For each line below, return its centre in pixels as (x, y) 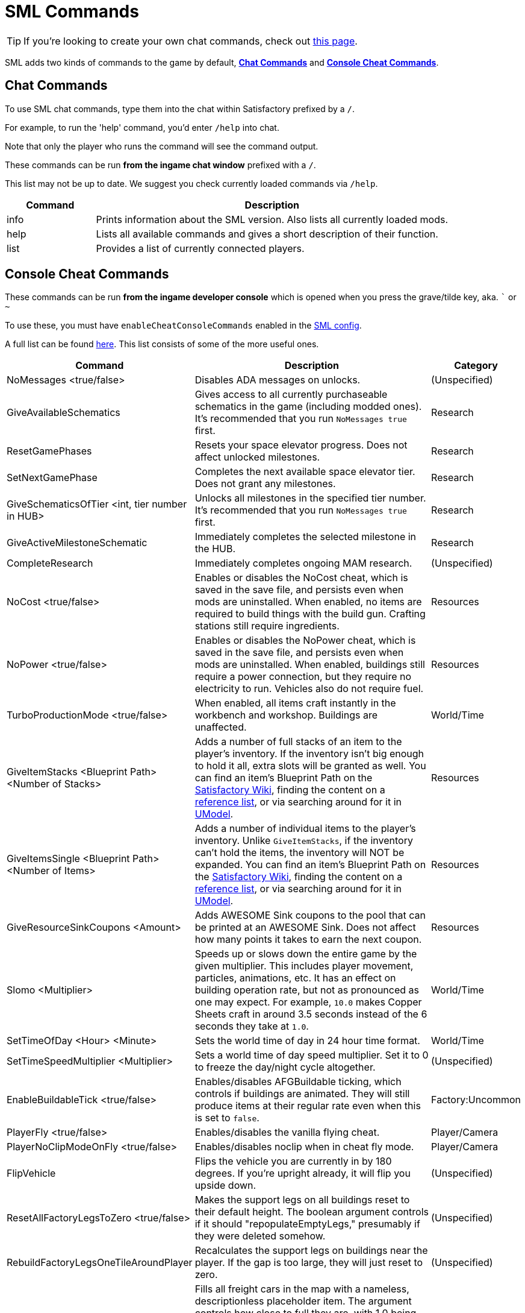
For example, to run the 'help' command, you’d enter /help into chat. (142, 127)
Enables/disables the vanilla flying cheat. (287, 1132)
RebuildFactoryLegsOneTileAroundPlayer (100, 1263)
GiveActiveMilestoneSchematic (77, 543)
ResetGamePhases (49, 451)
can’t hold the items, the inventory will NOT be (300, 853)
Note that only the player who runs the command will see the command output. (162, 146)
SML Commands (72, 11)
